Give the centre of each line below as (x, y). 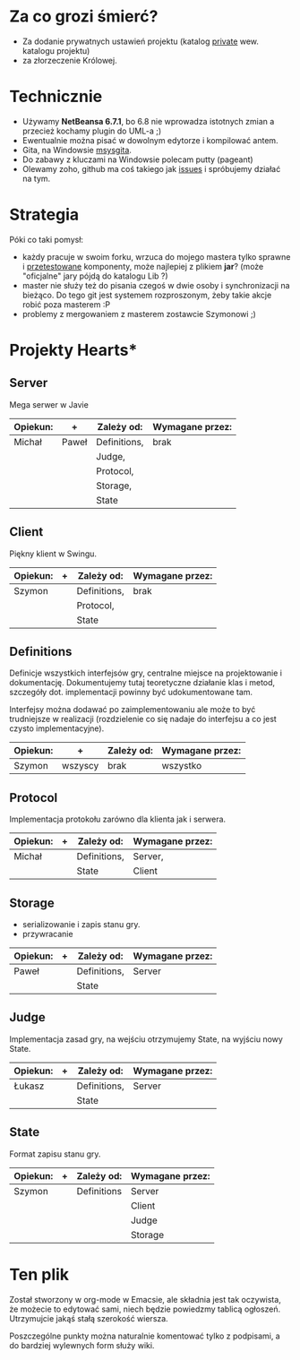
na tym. (36, 178)
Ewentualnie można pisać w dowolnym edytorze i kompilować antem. (150, 140)
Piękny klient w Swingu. (53, 554)
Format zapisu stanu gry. (55, 1154)
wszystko (182, 766)
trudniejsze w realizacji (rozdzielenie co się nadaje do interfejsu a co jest (143, 719)
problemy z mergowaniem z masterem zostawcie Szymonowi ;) (139, 314)
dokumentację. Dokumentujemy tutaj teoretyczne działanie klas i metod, (142, 683)
